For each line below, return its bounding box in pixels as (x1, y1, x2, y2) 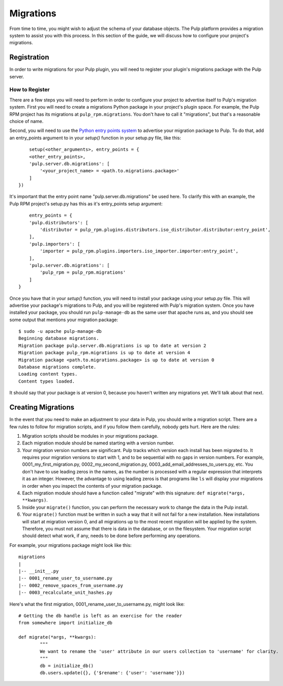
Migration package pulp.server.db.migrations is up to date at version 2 (18, 342, 207, 349)
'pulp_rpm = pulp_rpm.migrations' (40, 270, 126, 275)
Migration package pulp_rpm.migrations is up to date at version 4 (18, 350, 190, 356)
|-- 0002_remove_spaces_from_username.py (18, 583, 123, 588)
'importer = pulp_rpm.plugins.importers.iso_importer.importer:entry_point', (40, 248, 239, 254)
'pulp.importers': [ (29, 241, 80, 247)
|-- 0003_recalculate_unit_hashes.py (18, 590, 113, 596)
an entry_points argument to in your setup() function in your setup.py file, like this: (9, 135, 181, 141)
